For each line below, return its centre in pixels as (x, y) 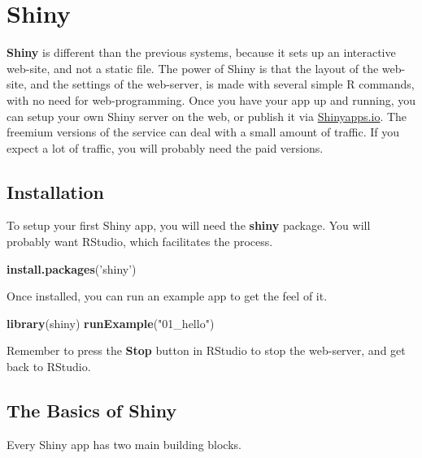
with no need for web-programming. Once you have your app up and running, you (211, 99)
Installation (55, 191)
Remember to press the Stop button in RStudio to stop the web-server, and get (206, 350)
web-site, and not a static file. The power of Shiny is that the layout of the (193, 68)
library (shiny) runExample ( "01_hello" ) (111, 323)
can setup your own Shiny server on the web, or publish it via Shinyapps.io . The (207, 116)
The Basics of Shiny (92, 410)
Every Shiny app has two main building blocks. (124, 444)
